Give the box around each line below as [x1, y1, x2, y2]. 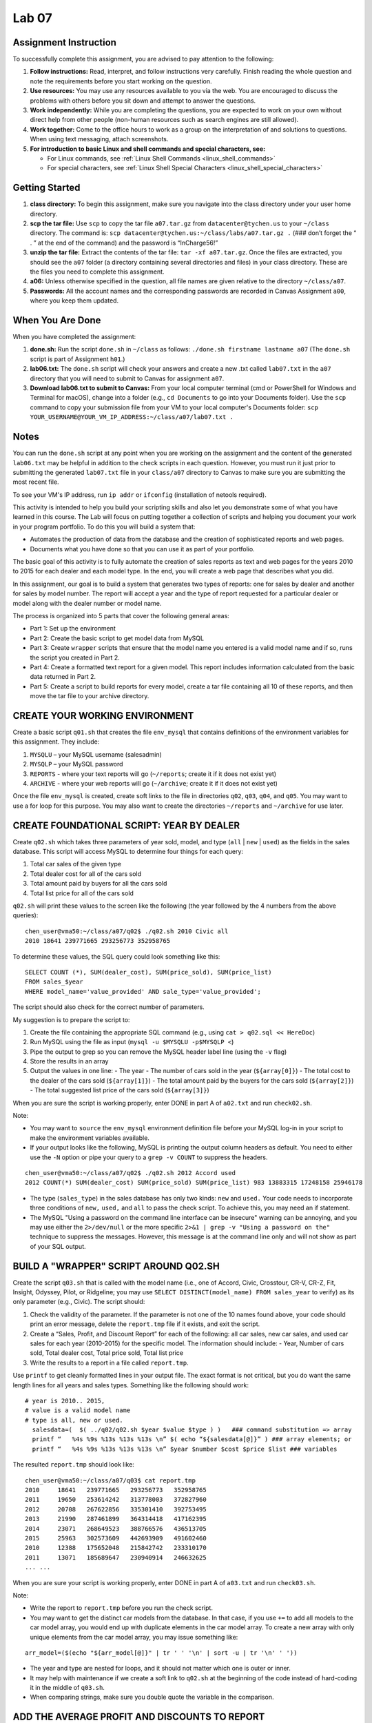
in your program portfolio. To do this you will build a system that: [12, 522, 196, 531]
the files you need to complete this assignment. [30, 267, 165, 276]
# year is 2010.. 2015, [25, 1396, 105, 1405]
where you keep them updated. [30, 296, 119, 305]
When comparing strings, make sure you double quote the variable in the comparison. [30, 1693, 274, 1702]
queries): [12, 911, 39, 919]
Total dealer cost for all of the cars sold [30, 869, 141, 878]
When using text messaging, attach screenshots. [30, 135, 169, 143]
